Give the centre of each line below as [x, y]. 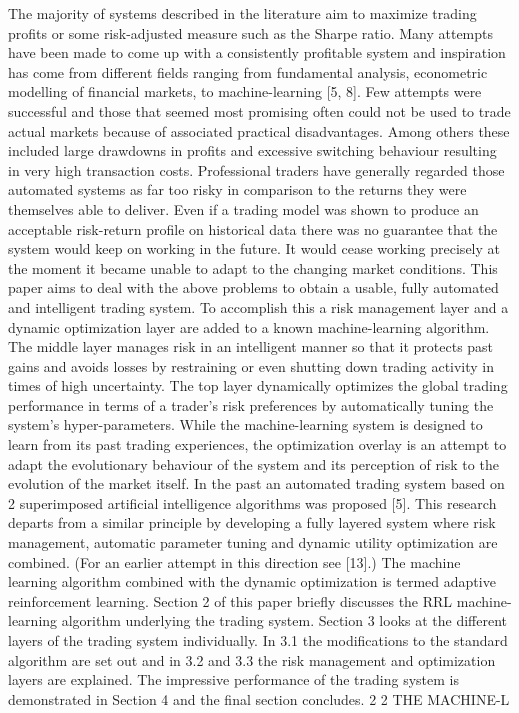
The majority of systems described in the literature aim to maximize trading [242, 13]
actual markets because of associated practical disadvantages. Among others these [259, 130]
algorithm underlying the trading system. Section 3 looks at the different [284, 620]
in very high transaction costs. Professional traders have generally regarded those [256, 169]
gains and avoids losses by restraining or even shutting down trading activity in [251, 365]
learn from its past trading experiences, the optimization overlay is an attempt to [257, 444]
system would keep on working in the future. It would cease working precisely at [254, 248]
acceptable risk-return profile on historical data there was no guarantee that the [253, 228]
